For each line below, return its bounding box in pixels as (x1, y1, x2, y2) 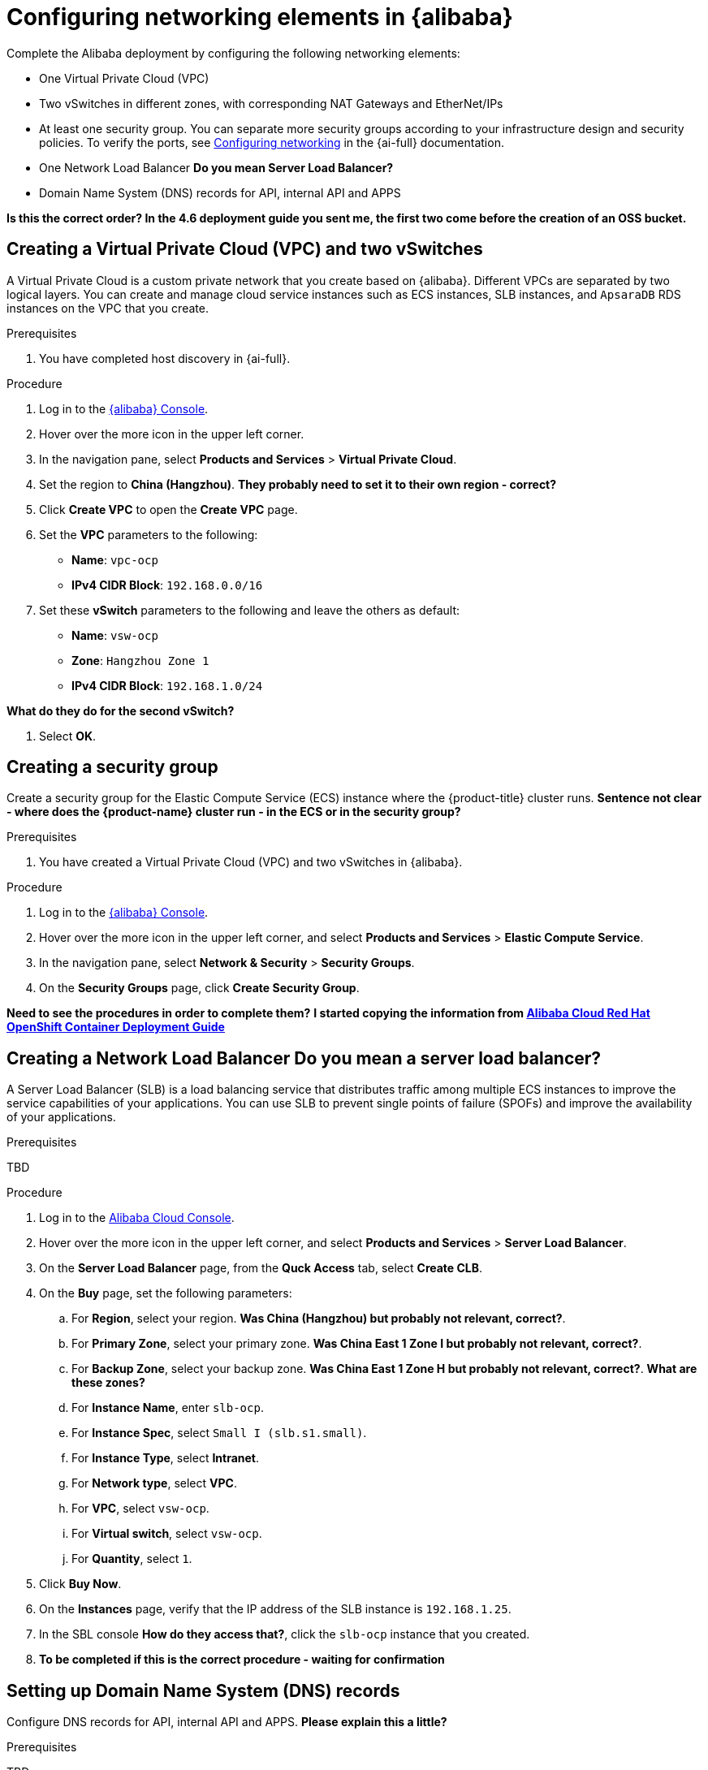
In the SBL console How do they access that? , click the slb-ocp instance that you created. (39, 1627, 530, 1642)
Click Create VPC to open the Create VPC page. (39, 502, 298, 516)
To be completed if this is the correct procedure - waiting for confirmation (39, 1652, 445, 1667)
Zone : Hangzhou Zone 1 (71, 653, 209, 667)
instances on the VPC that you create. (6, 300, 209, 315)
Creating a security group (6, 757, 218, 778)
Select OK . (39, 728, 97, 743)
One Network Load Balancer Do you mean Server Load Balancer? (39, 160, 394, 175)
